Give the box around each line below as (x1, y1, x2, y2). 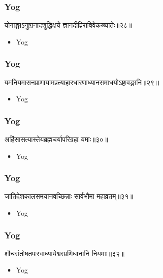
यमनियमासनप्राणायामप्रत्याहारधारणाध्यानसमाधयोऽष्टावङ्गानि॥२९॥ (4, 77, 159, 87)
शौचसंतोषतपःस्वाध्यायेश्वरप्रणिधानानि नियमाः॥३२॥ (4, 248, 125, 258)
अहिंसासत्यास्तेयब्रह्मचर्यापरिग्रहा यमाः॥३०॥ (4, 134, 108, 144)
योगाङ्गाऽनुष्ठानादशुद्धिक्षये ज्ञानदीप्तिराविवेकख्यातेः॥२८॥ (4, 20, 132, 30)
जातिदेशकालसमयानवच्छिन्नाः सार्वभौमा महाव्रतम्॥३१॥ (4, 191, 133, 201)
